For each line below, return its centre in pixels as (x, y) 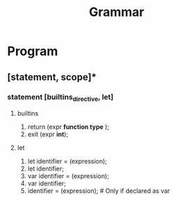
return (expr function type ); (68, 127)
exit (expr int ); (48, 134)
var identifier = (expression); (68, 176)
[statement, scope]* (52, 77)
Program (33, 51)
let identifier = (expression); (67, 162)
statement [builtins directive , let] (60, 98)
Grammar (117, 12)
